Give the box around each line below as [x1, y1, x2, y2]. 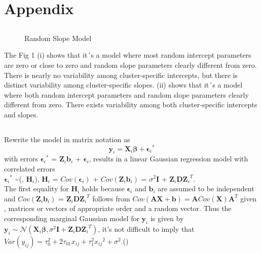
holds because [82, 183, 125, 194]
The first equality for [4, 183, 69, 194]
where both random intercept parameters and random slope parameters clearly [4, 89, 249, 100]
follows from [92, 193, 130, 203]
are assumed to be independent [158, 183, 254, 194]
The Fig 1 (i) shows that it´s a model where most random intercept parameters [4, 50, 251, 60]
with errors [4, 153, 39, 164]
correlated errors [4, 163, 55, 174]
